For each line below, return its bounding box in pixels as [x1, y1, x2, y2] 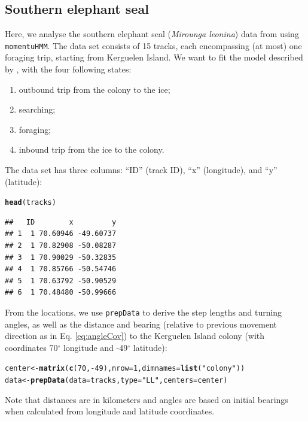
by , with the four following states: [5, 63, 132, 75]
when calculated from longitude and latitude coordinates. [5, 405, 215, 417]
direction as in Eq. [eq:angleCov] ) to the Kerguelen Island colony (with [5, 329, 265, 342]
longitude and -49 [63, 341, 128, 353]
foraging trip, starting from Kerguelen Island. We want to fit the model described [5, 51, 303, 63]
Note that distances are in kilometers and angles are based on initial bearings [5, 393, 288, 405]
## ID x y [5, 217, 117, 226]
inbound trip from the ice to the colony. [19, 143, 164, 156]
